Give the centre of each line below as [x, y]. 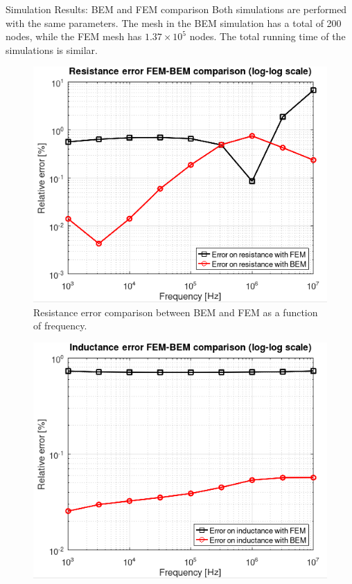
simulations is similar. [52, 49]
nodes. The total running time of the [267, 36]
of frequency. [60, 326]
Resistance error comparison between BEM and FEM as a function [176, 312]
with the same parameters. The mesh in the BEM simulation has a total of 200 [174, 22]
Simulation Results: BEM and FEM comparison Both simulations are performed [176, 9]
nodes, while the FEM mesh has [74, 36]
